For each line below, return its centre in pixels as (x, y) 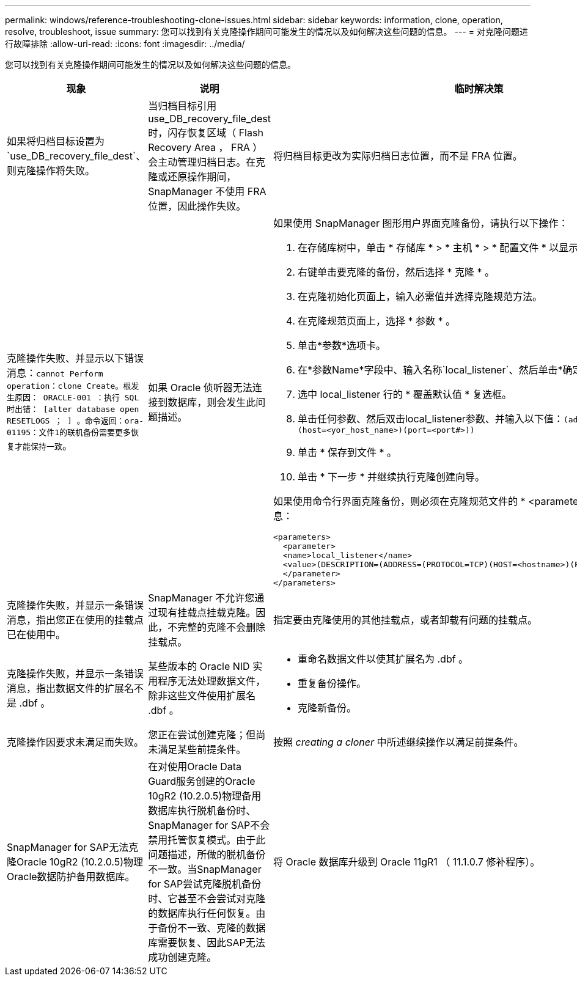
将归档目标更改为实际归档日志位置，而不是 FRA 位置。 (398, 156)
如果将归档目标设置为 (56, 141)
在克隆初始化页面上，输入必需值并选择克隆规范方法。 (420, 296)
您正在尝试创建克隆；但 (202, 735)
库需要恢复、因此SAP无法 (207, 942)
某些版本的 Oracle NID (199, 666)
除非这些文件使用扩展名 (202, 696)
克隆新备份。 (327, 708)
